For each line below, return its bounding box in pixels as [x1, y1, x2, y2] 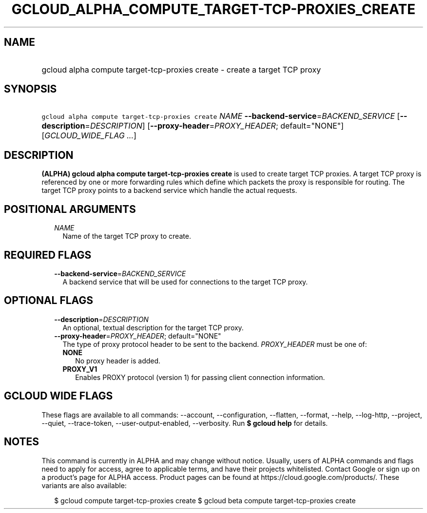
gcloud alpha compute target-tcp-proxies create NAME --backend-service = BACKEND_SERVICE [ [41, 111, 400, 121]
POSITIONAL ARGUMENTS [4, 203, 136, 215]
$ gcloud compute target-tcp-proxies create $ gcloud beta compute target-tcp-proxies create [54, 496, 356, 505]
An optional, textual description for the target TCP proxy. [62, 323, 244, 332]
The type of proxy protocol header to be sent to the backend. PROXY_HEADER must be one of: [62, 340, 367, 348]
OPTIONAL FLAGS [4, 294, 93, 307]
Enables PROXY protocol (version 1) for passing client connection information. [75, 373, 325, 381]
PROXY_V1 [62, 364, 97, 373]
